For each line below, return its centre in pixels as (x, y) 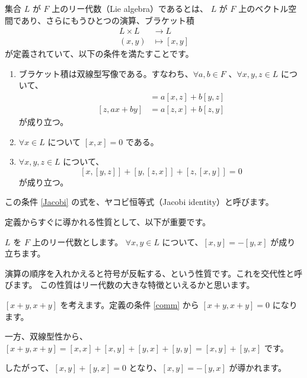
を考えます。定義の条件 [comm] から (129, 305)
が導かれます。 (258, 368)
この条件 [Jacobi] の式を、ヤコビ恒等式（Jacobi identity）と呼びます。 (139, 202)
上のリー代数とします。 (78, 241)
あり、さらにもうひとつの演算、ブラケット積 (108, 20)
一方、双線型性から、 (46, 336)
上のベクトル (263, 8)
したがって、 (29, 368)
